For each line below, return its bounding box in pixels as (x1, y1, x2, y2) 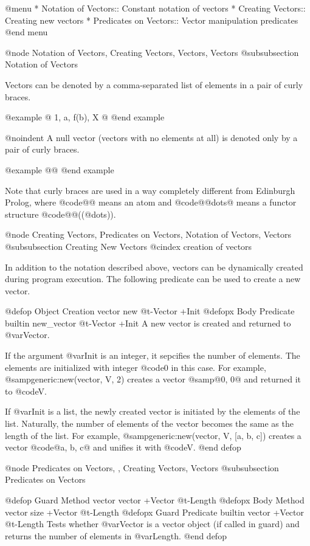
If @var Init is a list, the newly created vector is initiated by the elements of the (5, 405, 300, 418)
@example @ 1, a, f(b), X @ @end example (5, 111, 165, 123)
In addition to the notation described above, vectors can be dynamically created (5, 260, 303, 273)
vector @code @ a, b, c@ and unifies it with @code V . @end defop (5, 441, 241, 454)
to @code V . (5, 384, 47, 397)
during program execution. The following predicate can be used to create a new (5, 272, 301, 285)
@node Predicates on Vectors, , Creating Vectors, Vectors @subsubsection (5, 461, 279, 474)
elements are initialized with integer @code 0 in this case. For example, (5, 361, 266, 373)
